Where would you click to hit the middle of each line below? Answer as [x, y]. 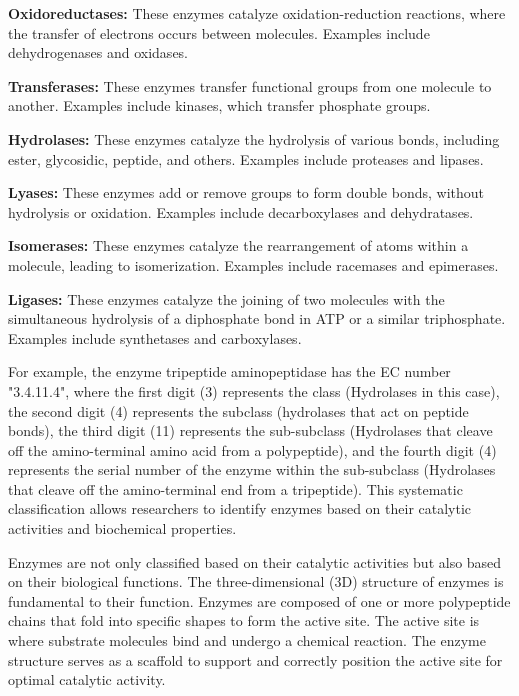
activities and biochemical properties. [122, 528]
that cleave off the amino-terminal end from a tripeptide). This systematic [235, 488]
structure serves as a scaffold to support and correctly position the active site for [255, 659]
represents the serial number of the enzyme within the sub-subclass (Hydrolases [252, 469]
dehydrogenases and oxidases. [98, 52]
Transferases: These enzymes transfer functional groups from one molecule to [250, 85]
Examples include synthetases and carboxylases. [155, 337]
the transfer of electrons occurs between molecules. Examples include [219, 32]
